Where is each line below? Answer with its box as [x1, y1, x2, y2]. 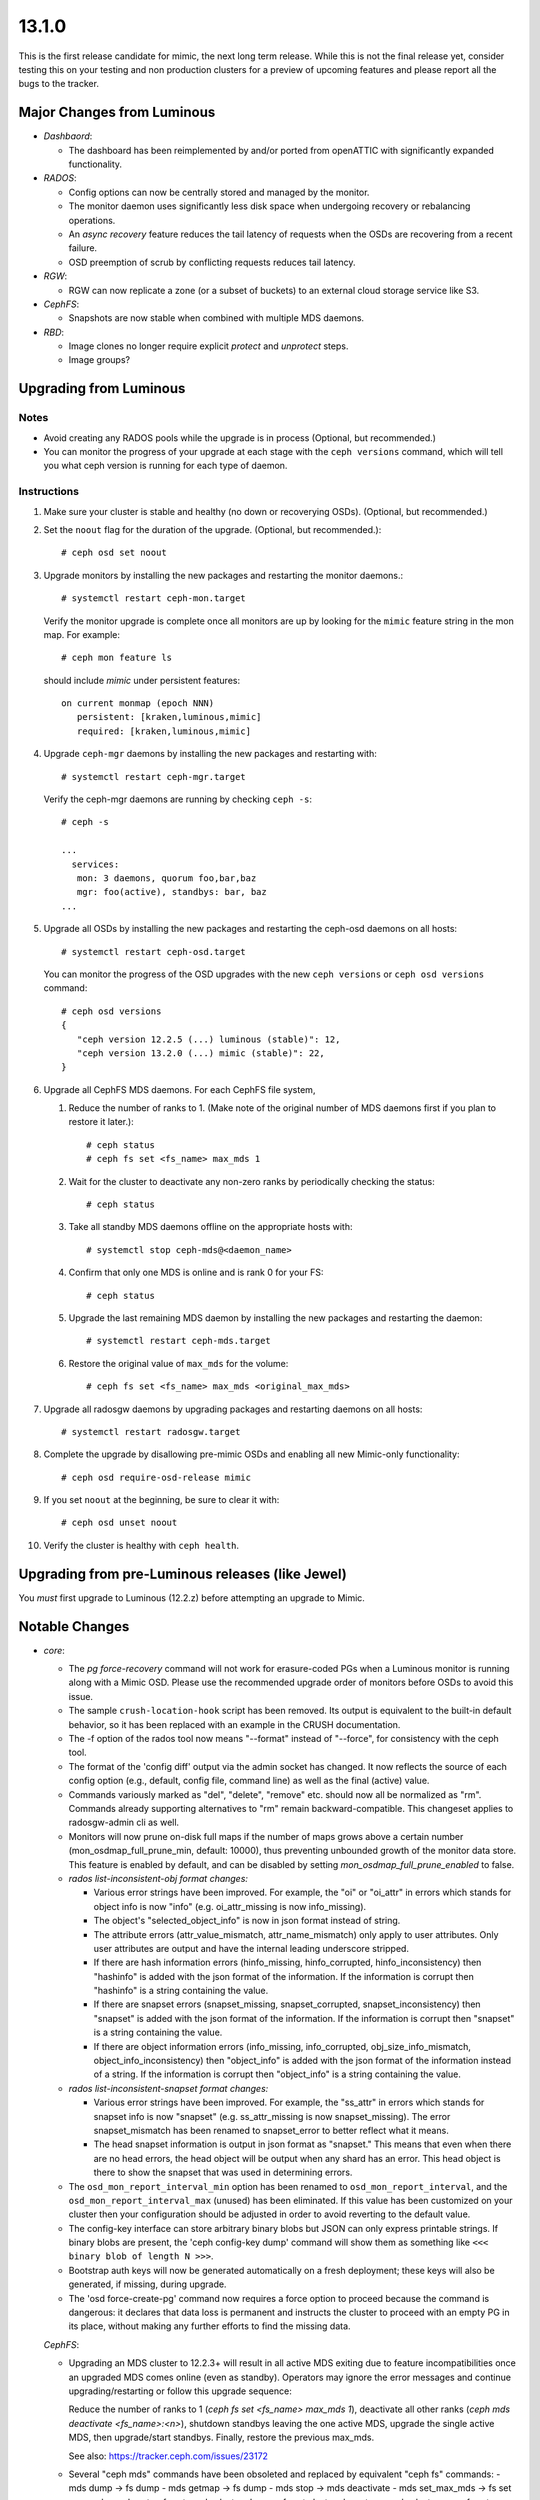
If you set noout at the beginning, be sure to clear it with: [43, 1494, 280, 1506]
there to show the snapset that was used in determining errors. [93, 2166, 353, 2179]
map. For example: [43, 628, 120, 640]
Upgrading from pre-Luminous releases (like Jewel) [18, 1565, 347, 1582]
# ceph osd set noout [61, 547, 167, 559]
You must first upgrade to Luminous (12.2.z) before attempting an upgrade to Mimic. [18, 1591, 365, 1604]
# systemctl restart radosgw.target [61, 1426, 241, 1437]
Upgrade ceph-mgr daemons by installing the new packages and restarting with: [43, 748, 377, 760]
